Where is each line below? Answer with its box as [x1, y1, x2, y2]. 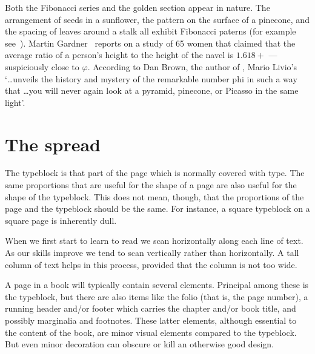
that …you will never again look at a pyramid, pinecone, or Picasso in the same [5, 84, 299, 97]
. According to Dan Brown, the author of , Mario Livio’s [87, 60, 297, 73]
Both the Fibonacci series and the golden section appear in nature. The [5, 1, 270, 13]
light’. [5, 96, 25, 108]
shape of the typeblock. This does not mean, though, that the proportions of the [5, 190, 304, 203]
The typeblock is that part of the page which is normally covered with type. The [5, 166, 305, 179]
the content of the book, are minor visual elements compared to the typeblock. [5, 326, 297, 338]
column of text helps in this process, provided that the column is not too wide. [5, 258, 297, 270]
